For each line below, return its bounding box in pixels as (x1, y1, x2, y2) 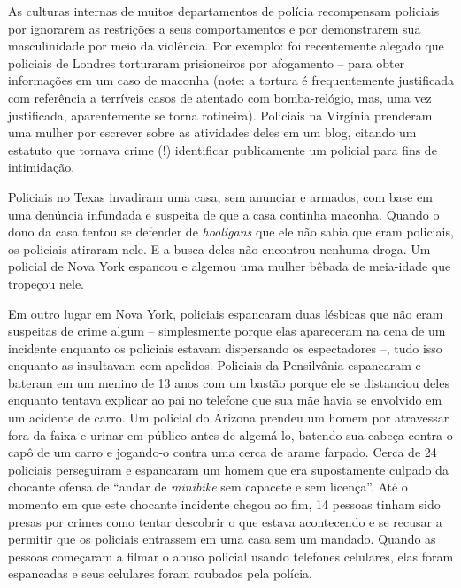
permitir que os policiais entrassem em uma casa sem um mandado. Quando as (8, 530, 436, 548)
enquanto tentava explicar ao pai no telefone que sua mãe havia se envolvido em (8, 391, 442, 409)
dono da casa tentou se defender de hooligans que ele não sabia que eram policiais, (8, 222, 454, 241)
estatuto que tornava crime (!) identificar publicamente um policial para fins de (8, 140, 437, 159)
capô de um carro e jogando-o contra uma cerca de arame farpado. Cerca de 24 (8, 443, 437, 461)
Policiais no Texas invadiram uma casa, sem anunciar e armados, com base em (8, 187, 433, 205)
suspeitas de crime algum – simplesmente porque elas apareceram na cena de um (8, 321, 446, 340)
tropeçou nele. (8, 274, 84, 292)
